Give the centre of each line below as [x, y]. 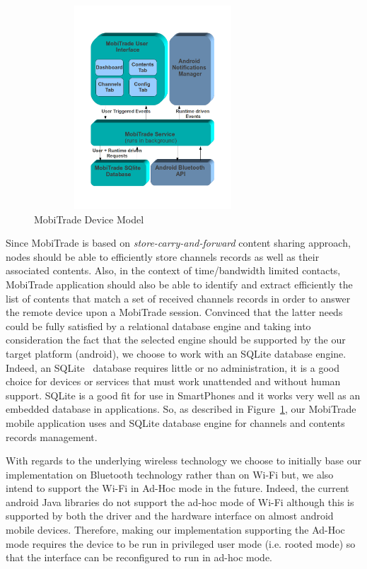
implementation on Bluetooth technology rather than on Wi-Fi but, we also [170, 474]
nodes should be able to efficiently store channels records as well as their [163, 256]
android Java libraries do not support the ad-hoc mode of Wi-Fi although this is [180, 501]
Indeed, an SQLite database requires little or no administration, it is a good [173, 367]
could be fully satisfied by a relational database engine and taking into [158, 325]
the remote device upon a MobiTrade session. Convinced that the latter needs [174, 312]
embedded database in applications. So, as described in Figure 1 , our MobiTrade [181, 409]
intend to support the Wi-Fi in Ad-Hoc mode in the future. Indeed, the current [177, 488]
